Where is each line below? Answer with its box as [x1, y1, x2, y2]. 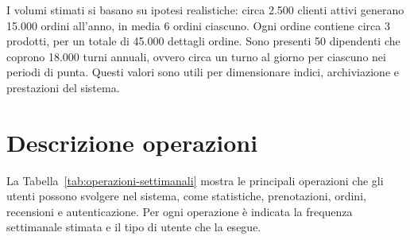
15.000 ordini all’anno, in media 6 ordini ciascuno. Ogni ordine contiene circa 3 [6, 17, 390, 33]
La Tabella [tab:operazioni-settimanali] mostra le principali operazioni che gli [6, 172, 384, 188]
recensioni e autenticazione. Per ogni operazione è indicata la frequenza [6, 203, 353, 219]
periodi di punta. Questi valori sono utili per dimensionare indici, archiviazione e [6, 64, 399, 80]
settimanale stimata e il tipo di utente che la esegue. [6, 219, 261, 235]
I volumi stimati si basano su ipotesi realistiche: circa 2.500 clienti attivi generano [6, 2, 404, 17]
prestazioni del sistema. [6, 79, 120, 95]
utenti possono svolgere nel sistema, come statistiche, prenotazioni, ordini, [6, 188, 366, 204]
